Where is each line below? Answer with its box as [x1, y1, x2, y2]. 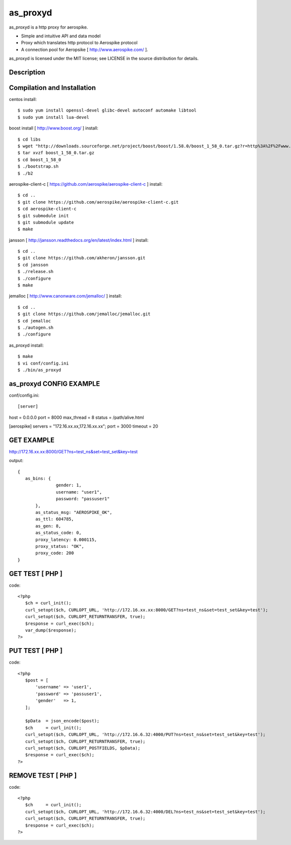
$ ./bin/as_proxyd [17, 367, 62, 373]
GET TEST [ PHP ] [9, 570, 63, 578]
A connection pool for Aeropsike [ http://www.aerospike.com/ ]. [21, 47, 148, 52]
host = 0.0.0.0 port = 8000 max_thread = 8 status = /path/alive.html [9, 415, 144, 420]
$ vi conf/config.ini [17, 360, 69, 366]
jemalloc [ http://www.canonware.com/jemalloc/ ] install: [9, 293, 122, 299]
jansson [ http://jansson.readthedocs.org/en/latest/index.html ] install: [9, 237, 149, 243]
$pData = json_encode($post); [25, 718, 99, 724]
